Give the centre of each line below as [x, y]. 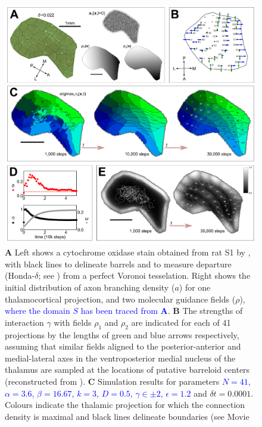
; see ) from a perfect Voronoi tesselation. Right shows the [144, 275]
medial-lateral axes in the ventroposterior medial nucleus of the [120, 358]
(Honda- [20, 275]
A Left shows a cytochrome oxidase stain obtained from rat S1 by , [128, 252]
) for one [195, 287]
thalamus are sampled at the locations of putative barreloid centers [127, 370]
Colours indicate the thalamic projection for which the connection [125, 405]
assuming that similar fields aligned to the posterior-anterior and [123, 346]
